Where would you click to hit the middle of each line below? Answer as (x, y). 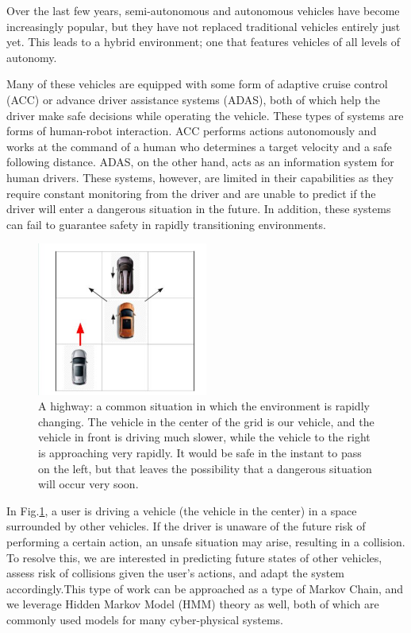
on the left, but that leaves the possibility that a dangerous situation (205, 468)
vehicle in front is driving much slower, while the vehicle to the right (204, 437)
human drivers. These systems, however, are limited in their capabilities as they (200, 177)
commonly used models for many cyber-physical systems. (145, 619)
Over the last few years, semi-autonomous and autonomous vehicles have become (203, 10)
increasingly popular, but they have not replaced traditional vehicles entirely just (204, 26)
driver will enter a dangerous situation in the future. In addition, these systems (199, 209)
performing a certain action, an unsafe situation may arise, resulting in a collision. (206, 542)
